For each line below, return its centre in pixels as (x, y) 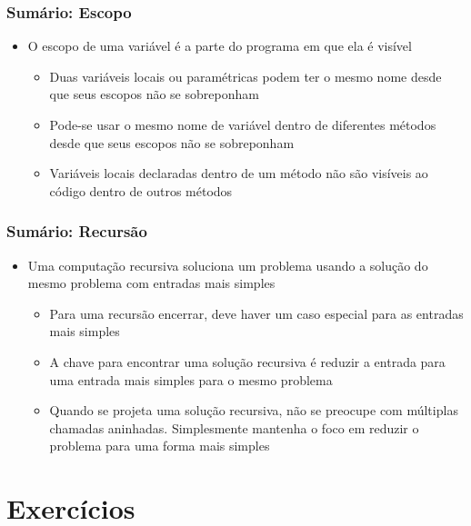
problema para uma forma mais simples (160, 446)
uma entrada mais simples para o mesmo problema (191, 379)
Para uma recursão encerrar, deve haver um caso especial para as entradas (256, 313)
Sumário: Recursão (77, 231)
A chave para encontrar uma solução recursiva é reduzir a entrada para (247, 361)
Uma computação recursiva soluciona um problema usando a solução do (228, 265)
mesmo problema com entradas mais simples (151, 283)
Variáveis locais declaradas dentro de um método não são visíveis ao (239, 173)
